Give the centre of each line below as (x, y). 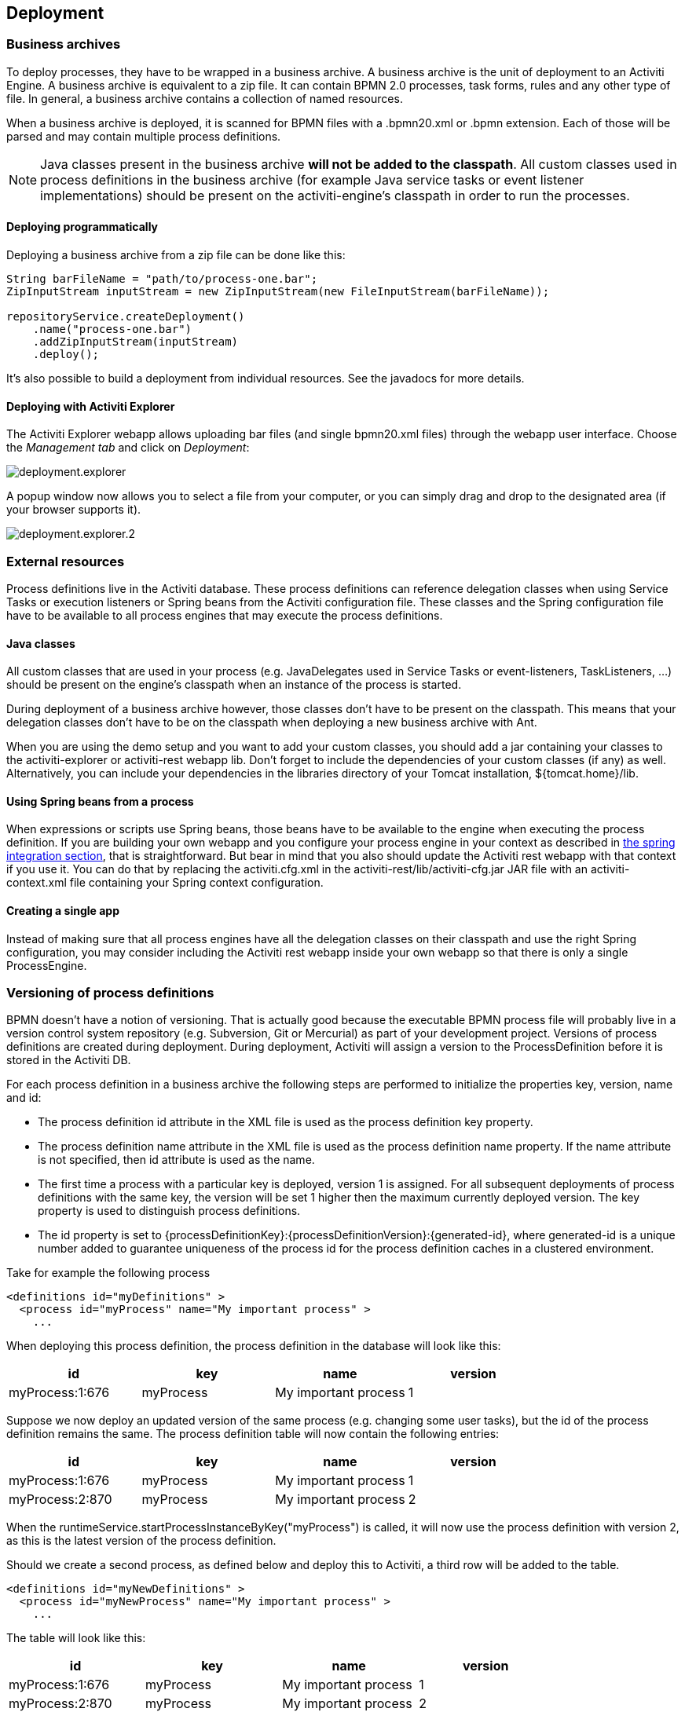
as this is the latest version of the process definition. (141, 1541)
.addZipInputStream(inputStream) (136, 342)
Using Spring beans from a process (100, 801)
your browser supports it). (74, 510)
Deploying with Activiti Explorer (91, 406)
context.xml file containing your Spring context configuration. (165, 883)
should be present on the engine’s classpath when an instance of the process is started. (234, 685)
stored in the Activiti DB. (69, 1060)
